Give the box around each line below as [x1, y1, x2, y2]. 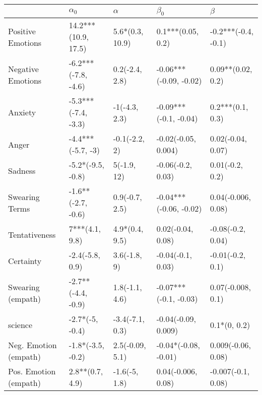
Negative [8, 62, 39, 75]
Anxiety [8, 106, 36, 118]
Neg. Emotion [8, 339, 57, 351]
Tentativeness [8, 228, 56, 240]
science [8, 318, 33, 331]
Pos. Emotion [8, 365, 56, 377]
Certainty [8, 254, 42, 267]
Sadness [8, 164, 36, 176]
